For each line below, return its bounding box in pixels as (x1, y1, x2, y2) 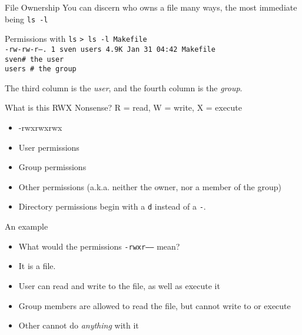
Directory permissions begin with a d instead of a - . (18, 200, 206, 213)
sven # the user (5, 55, 64, 64)
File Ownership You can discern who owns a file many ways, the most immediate (5, 1, 297, 13)
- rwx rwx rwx (18, 121, 62, 134)
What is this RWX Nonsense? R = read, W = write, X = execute (5, 101, 242, 114)
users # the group (5, 65, 77, 74)
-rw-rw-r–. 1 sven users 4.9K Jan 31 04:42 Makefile (5, 45, 215, 54)
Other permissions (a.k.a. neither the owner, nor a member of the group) (18, 180, 281, 193)
